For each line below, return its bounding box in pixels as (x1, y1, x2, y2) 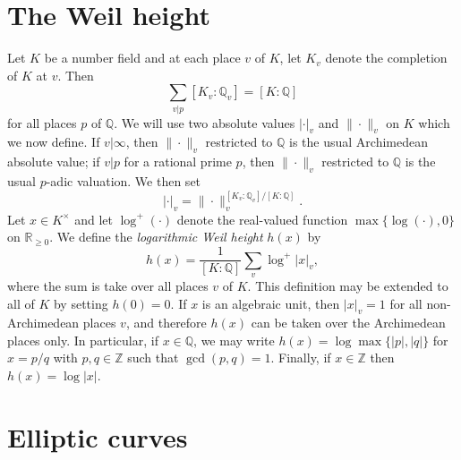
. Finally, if (270, 348, 331, 367)
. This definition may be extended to (247, 276, 448, 294)
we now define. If (7, 132, 100, 151)
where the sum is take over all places (7, 276, 209, 294)
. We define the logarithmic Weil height (49, 227, 263, 246)
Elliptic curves (7, 418, 188, 455)
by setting (53, 294, 108, 312)
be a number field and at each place (44, 48, 241, 67)
